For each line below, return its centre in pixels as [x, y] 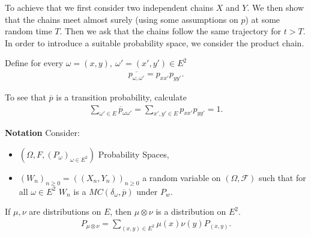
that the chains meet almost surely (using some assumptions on [122, 19]
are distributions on [65, 211]
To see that [26, 97]
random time [29, 31]
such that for [282, 178]
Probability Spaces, [134, 154]
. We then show [276, 7]
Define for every [34, 63]
